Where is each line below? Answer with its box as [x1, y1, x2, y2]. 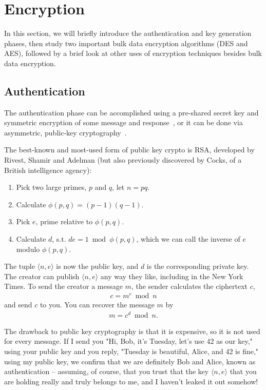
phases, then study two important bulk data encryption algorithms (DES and [4, 37, 248, 48]
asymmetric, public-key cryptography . [4, 127, 127, 138]
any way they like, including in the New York [100, 270, 243, 281]
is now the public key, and [56, 261, 139, 271]
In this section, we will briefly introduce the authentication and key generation [4, 28, 252, 38]
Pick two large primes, [16, 182, 87, 192]
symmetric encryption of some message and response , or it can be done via [4, 117, 243, 128]
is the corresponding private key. [146, 261, 249, 271]
